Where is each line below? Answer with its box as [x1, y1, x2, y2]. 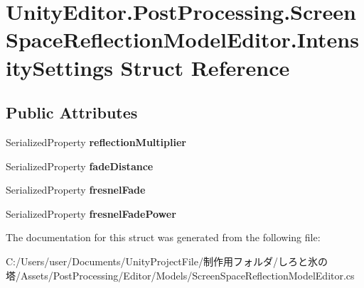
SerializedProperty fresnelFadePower [6, 206, 176, 221]
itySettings [6, 52, 113, 82]
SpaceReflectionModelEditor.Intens [6, 25, 359, 54]
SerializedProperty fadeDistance [6, 158, 154, 173]
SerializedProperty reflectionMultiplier [6, 134, 186, 149]
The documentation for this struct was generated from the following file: [6, 230, 321, 245]
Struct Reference [120, 52, 290, 82]
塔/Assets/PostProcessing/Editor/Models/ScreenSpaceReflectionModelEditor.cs [6, 267, 355, 282]
